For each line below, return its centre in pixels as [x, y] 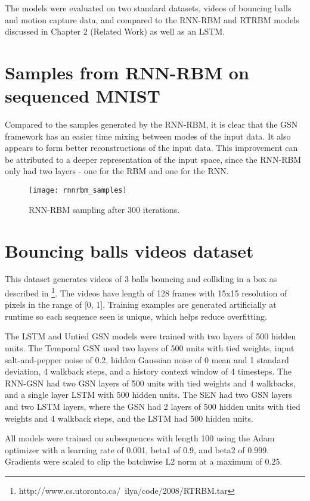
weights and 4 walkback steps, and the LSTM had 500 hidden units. [129, 418]
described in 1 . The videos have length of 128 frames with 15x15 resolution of [146, 292]
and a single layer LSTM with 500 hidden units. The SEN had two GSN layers [148, 395]
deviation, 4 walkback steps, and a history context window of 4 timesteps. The [148, 371]
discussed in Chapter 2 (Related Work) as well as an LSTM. [115, 31]
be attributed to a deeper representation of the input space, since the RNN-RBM [153, 159]
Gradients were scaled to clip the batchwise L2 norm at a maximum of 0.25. [144, 461]
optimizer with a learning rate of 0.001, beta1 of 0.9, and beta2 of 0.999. [137, 449]
